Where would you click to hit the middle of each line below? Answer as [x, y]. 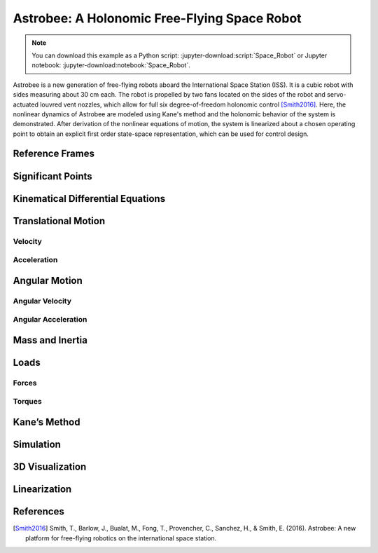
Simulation [37, 444]
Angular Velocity [42, 301]
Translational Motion [59, 221]
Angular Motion [48, 280]
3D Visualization [50, 467]
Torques [27, 402]
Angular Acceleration [50, 320]
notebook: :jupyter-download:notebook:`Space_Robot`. [111, 65]
